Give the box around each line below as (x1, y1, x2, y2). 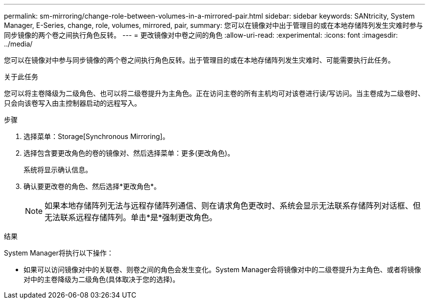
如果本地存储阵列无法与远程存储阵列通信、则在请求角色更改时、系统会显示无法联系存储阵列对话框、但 (45, 201, 421, 210)
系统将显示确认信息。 (24, 165, 92, 174)
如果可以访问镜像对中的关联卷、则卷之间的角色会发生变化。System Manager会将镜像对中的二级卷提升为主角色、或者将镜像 (24, 265, 421, 274)
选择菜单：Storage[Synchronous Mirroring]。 (24, 132, 169, 140)
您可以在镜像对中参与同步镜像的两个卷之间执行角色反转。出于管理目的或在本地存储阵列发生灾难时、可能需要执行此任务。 (4, 56, 395, 64)
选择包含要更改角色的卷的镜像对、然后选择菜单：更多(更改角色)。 (24, 149, 235, 157)
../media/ (4, 40, 33, 48)
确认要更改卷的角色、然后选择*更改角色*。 (24, 182, 161, 190)
